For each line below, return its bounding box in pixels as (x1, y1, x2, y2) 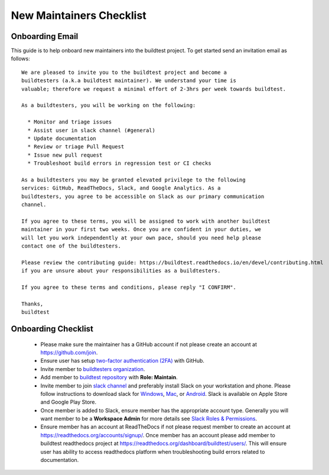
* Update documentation (27, 135, 97, 142)
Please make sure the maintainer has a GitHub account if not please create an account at (40, 340, 257, 348)
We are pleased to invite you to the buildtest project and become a (21, 69, 227, 76)
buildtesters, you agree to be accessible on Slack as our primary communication (21, 193, 265, 200)
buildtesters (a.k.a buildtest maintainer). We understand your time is (21, 77, 236, 84)
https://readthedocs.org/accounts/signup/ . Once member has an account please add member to (40, 431, 276, 438)
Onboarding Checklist (11, 324, 94, 334)
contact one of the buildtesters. (21, 243, 121, 249)
